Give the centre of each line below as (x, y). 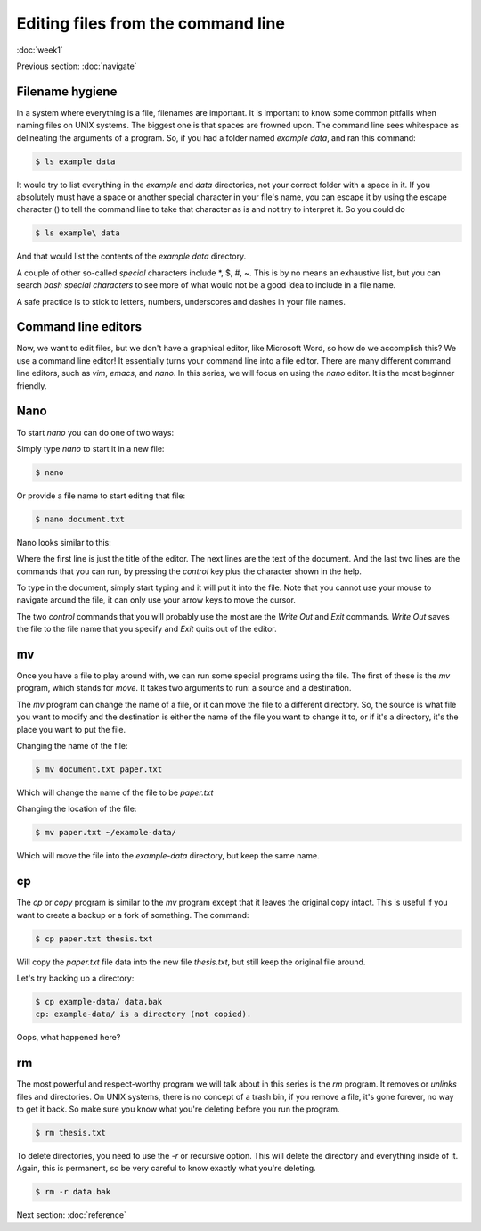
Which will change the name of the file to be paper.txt (115, 792)
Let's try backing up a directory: (75, 978)
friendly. (32, 386)
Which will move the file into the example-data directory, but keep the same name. (168, 856)
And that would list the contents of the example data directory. (131, 256)
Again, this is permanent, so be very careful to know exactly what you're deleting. (166, 1169)
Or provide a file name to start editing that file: (101, 496)
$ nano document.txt (80, 519)
